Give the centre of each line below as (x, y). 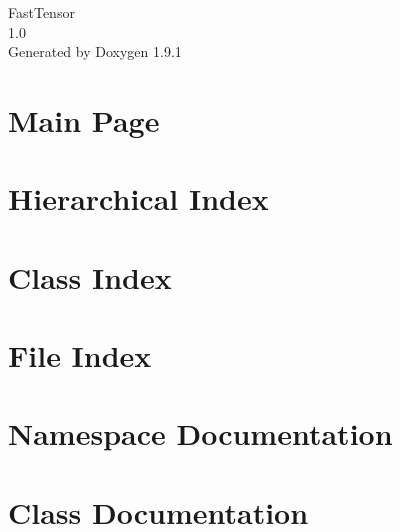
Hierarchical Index (138, 198)
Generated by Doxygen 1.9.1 (95, 51)
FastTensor (41, 12)
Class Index (90, 276)
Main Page (84, 119)
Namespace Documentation (200, 433)
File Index (80, 355)
